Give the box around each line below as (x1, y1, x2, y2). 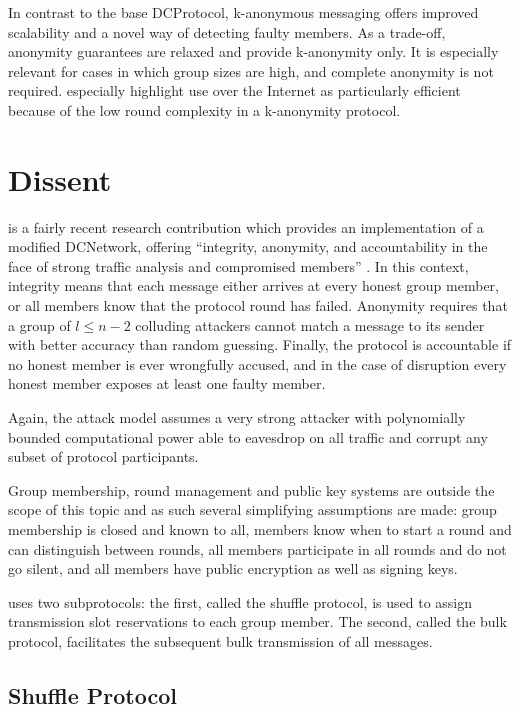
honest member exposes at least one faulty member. (8, 373, 326, 394)
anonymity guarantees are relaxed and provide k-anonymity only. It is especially (8, 41, 499, 62)
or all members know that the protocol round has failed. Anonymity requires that (8, 295, 508, 316)
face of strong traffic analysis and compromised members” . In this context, (8, 255, 469, 276)
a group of (8, 314, 71, 335)
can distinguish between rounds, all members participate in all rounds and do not (8, 538, 507, 559)
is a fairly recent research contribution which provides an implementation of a (8, 216, 484, 237)
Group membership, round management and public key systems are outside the (8, 479, 495, 500)
